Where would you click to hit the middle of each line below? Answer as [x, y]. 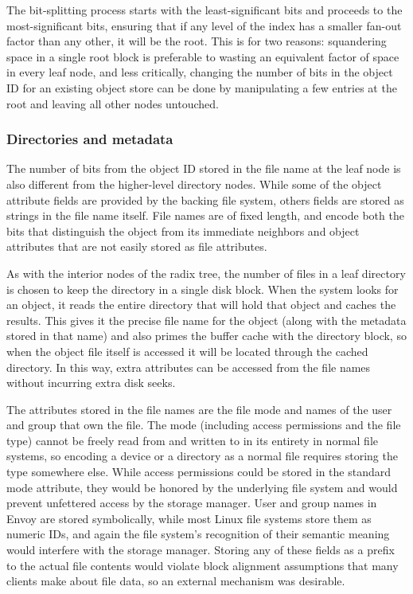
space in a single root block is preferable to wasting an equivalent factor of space [203, 56]
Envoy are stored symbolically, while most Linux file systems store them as [189, 518]
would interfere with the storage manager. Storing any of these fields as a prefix [201, 550]
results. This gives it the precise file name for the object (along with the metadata [206, 320]
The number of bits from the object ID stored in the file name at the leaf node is [204, 168]
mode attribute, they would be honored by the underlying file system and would [202, 487]
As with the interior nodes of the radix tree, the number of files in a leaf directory [206, 273]
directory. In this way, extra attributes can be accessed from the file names [189, 367]
